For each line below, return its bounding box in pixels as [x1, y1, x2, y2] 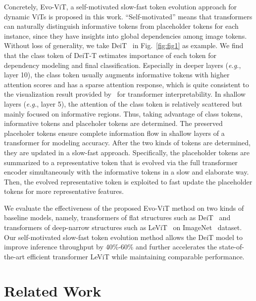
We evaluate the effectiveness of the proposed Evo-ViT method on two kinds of [4, 202, 244, 213]
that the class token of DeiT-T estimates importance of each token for [4, 50, 217, 60]
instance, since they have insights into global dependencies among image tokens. [4, 30, 247, 41]
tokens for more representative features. [4, 186, 124, 196]
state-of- [219, 241, 244, 252]
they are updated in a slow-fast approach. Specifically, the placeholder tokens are [4, 147, 250, 157]
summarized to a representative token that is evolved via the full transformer [4, 157, 238, 167]
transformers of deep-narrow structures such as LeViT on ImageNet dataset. [4, 222, 242, 233]
